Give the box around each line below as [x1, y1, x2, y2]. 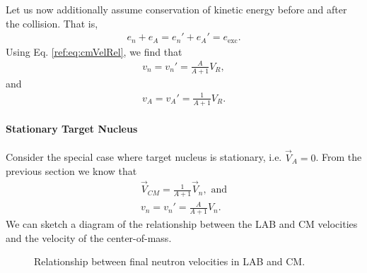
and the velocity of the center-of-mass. [6, 230, 172, 245]
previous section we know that [6, 164, 137, 178]
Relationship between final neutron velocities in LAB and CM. [34, 254, 305, 269]
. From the [315, 150, 362, 164]
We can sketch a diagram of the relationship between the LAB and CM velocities [6, 217, 358, 231]
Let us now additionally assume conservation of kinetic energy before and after [6, 2, 347, 16]
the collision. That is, [6, 16, 98, 30]
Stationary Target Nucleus [6, 121, 138, 136]
